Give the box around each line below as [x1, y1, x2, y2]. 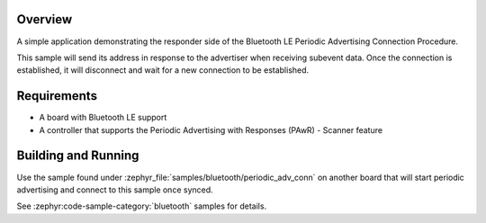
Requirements [16, 88, 98, 103]
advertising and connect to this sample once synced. [16, 184, 213, 195]
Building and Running [16, 148, 139, 164]
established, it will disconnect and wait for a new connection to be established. [16, 65, 310, 76]
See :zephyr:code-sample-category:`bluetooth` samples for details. [16, 201, 267, 211]
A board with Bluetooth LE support [39, 112, 167, 123]
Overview [16, 12, 73, 27]
